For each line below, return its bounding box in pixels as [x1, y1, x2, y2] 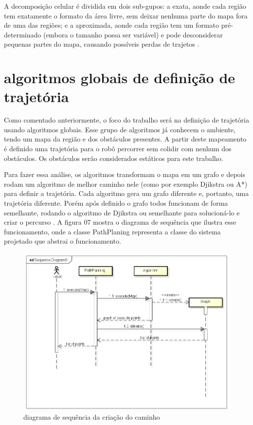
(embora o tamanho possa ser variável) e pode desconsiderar [43, 29, 223, 39]
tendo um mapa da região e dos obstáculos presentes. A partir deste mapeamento [4, 134, 247, 144]
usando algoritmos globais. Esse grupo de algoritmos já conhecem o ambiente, [4, 124, 235, 134]
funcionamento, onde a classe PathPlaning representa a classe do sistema [4, 226, 221, 236]
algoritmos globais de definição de [4, 68, 235, 88]
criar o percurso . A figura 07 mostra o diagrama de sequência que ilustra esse [4, 217, 236, 227]
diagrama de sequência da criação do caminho [23, 411, 160, 422]
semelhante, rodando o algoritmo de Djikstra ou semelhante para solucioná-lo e [4, 207, 240, 217]
